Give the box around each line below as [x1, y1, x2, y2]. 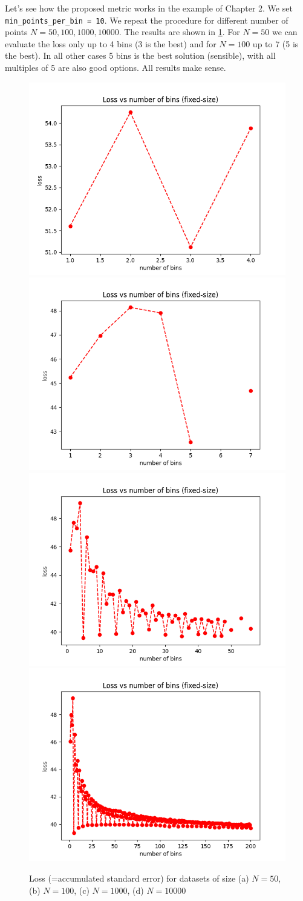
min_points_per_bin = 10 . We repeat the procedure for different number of [5, 13, 288, 26]
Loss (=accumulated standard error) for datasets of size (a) [29, 872, 249, 884]
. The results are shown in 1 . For [119, 25, 240, 38]
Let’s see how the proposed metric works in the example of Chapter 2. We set [5, 2, 293, 14]
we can [272, 25, 298, 38]
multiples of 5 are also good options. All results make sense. [5, 61, 226, 74]
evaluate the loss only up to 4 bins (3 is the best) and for [5, 37, 217, 50]
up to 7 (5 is [252, 37, 299, 50]
